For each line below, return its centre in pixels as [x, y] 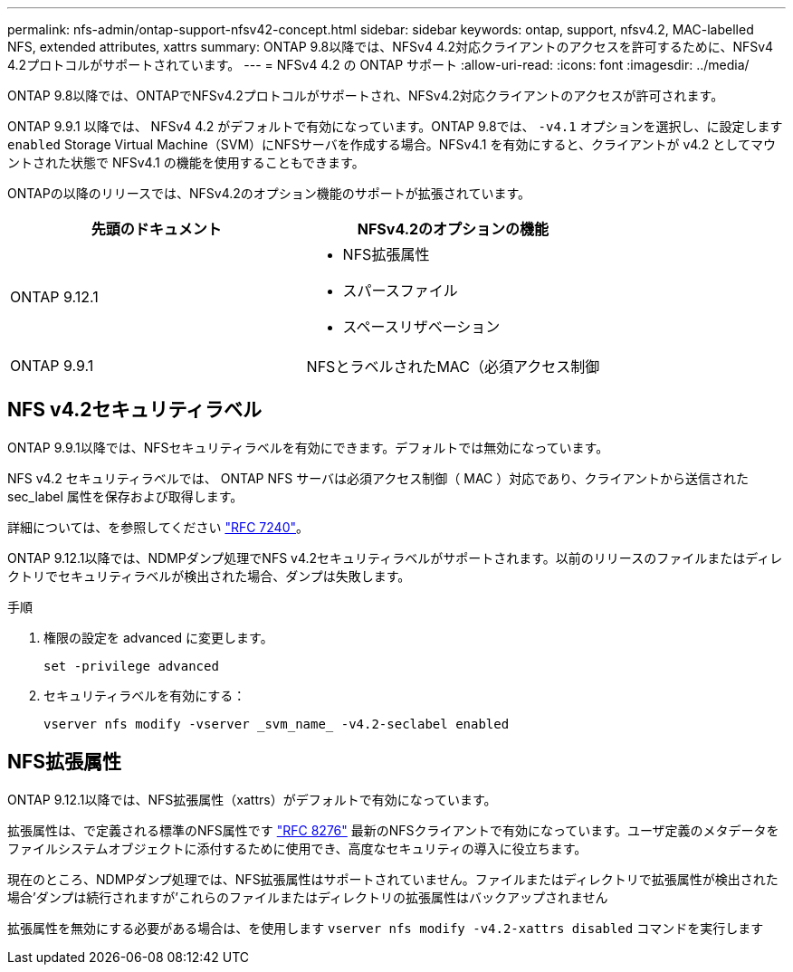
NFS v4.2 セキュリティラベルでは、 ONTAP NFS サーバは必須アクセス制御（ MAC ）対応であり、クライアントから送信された [378, 478]
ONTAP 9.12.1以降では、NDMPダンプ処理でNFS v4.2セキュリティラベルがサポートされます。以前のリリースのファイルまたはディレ [395, 557]
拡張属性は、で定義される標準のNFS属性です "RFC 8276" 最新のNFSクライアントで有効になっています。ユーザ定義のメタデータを [393, 830]
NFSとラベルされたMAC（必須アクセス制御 [453, 367]
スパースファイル [400, 291]
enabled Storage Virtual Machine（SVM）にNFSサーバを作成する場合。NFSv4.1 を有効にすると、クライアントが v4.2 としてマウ [392, 144]
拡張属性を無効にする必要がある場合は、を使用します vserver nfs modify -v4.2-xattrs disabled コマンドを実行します [386, 928]
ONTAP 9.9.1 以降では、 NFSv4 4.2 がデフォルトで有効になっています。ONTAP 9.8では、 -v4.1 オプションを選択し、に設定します [395, 126]
